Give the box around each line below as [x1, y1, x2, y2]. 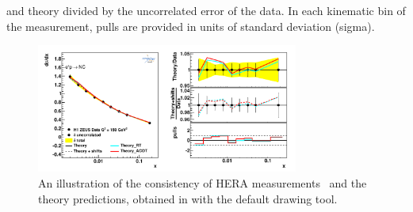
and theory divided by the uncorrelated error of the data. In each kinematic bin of [6, 2, 406, 18]
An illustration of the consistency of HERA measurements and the [38, 175, 367, 191]
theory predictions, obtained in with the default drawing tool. [38, 190, 338, 206]
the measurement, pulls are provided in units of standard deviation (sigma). [6, 17, 375, 34]
